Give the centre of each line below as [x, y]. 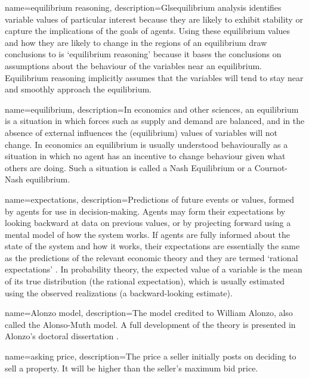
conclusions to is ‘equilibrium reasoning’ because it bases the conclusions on [143, 54]
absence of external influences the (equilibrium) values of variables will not [141, 132]
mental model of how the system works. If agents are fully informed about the [147, 234]
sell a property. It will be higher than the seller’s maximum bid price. [132, 368]
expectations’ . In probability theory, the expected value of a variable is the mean [154, 269]
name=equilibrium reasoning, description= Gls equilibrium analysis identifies [143, 7]
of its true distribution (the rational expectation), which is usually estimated [145, 281]
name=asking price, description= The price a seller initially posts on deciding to [151, 356]
